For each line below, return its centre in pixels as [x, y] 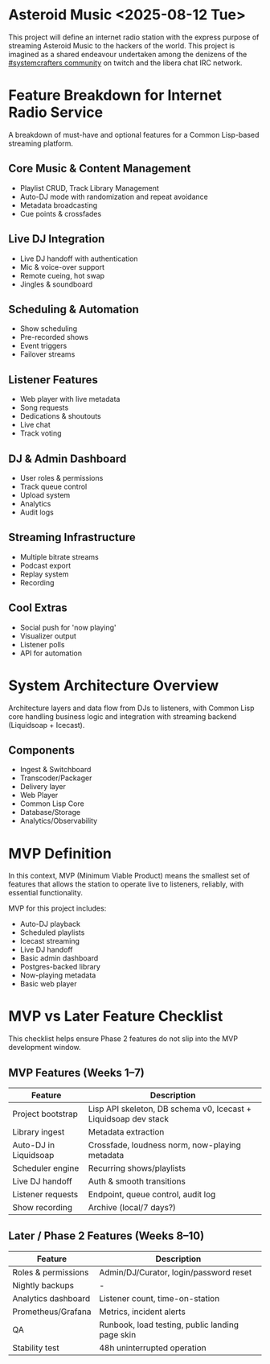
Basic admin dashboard [59, 958]
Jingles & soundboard [56, 284]
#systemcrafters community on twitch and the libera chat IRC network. [125, 63]
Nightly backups [43, 1285]
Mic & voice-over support [62, 267]
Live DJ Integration [57, 239]
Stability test [36, 1348]
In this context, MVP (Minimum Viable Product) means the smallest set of [129, 876]
